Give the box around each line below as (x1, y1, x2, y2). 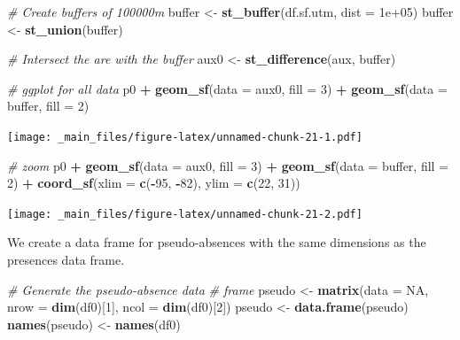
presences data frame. (7, 251, 125, 269)
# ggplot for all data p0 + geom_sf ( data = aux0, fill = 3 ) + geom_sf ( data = (7, 79, 448, 97)
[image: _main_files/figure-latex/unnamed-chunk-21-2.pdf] (7, 207, 363, 220)
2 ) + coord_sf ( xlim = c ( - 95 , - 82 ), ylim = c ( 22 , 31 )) (7, 174, 300, 192)
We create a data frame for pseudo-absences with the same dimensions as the (7, 233, 426, 251)
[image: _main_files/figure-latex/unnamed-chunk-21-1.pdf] (7, 130, 363, 143)
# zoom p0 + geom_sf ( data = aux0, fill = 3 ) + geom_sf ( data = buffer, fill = (7, 156, 449, 174)
